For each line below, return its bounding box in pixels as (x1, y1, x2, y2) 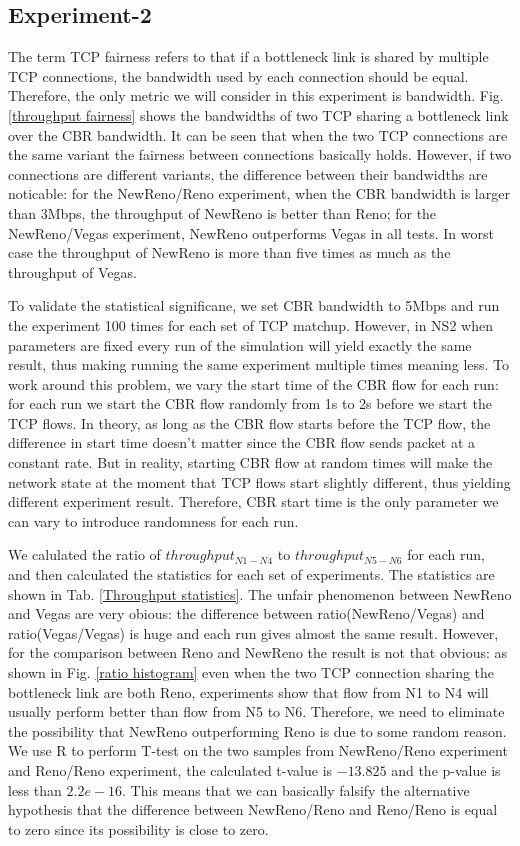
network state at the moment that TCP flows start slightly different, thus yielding (8, 471, 511, 492)
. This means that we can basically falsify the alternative (122, 779, 470, 800)
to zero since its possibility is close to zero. (8, 818, 269, 839)
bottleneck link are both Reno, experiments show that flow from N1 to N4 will (8, 681, 489, 702)
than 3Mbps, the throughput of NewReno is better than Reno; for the (8, 202, 437, 223)
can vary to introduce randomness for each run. (8, 510, 299, 531)
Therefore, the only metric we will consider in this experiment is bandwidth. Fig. (8, 85, 504, 106)
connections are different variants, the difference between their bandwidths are (8, 163, 488, 184)
